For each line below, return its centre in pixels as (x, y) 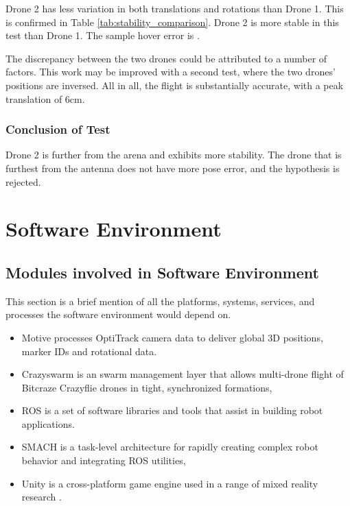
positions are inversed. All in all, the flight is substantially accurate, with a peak (175, 85)
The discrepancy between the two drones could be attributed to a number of (166, 58)
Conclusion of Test (58, 129)
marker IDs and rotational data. (89, 351)
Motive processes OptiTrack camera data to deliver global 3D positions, (172, 337)
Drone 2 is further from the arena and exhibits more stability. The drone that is (174, 155)
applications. (48, 423)
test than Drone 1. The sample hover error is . (103, 35)
